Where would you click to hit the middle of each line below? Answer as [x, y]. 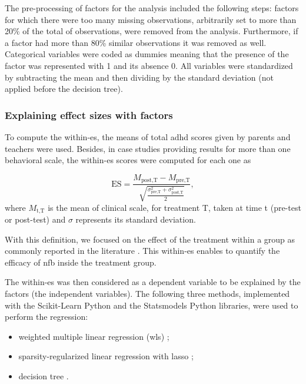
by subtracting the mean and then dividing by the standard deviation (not [139, 77]
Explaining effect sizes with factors [89, 115]
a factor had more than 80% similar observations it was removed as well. [136, 42]
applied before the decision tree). [64, 89]
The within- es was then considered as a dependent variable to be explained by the [153, 282]
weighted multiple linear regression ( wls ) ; [94, 336]
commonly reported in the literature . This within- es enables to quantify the [142, 251]
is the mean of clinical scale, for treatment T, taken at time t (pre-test [174, 207]
